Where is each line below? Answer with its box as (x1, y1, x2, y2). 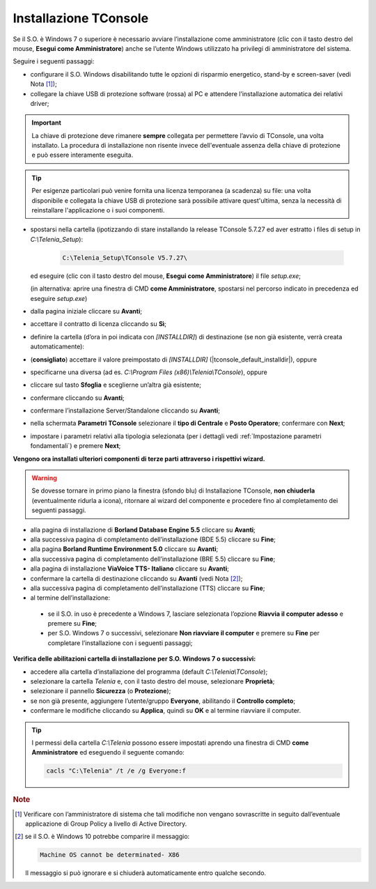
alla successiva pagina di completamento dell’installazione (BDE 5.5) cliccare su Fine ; (30, 535, 276, 543)
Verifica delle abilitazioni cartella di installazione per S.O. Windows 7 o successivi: (13, 655, 256, 663)
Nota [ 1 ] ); (30, 80, 57, 88)
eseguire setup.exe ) (30, 294, 88, 302)
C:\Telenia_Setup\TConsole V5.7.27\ (62, 254, 188, 261)
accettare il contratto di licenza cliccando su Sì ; (30, 320, 167, 328)
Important (31, 118, 62, 127)
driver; (30, 99, 49, 107)
